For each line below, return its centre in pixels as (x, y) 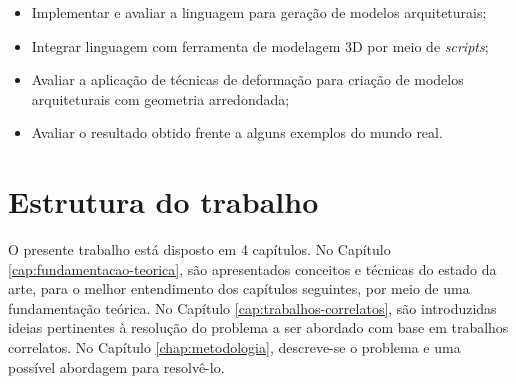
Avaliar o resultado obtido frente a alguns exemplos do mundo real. (237, 132)
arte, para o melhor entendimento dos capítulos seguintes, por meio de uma (239, 288)
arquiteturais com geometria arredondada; (160, 98)
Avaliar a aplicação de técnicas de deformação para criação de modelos (247, 79)
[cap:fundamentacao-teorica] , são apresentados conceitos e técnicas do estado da (252, 268)
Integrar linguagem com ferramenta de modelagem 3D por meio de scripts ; (260, 45)
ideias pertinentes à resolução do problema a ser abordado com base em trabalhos (258, 327)
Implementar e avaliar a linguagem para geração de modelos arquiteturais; (259, 12)
